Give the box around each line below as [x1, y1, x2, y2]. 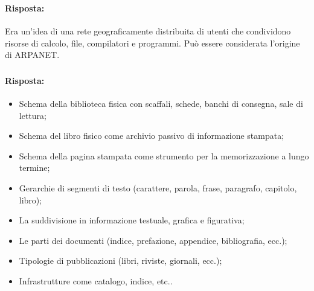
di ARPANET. [5, 48, 60, 61]
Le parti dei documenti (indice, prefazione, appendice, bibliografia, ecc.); [19, 234, 287, 246]
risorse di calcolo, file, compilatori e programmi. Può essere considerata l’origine [5, 36, 300, 49]
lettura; [19, 109, 46, 121]
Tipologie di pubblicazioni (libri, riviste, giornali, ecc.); [19, 254, 222, 267]
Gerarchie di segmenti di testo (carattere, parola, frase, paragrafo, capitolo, [19, 182, 297, 194]
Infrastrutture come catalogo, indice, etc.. [19, 274, 173, 287]
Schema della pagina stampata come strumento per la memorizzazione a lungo [19, 149, 309, 162]
